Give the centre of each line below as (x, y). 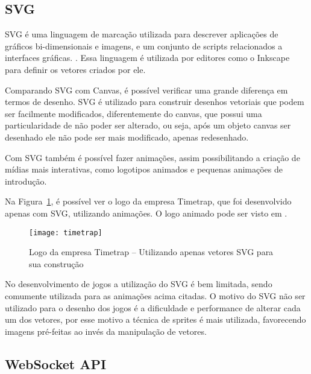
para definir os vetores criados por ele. (75, 69)
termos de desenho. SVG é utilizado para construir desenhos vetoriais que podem (155, 102)
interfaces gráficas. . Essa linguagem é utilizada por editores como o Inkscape (147, 58)
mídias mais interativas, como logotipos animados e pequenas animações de (144, 169)
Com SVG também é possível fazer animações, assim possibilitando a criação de (152, 157)
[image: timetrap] (66, 233)
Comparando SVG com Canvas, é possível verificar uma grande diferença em (146, 90)
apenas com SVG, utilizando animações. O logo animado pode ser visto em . (146, 213)
